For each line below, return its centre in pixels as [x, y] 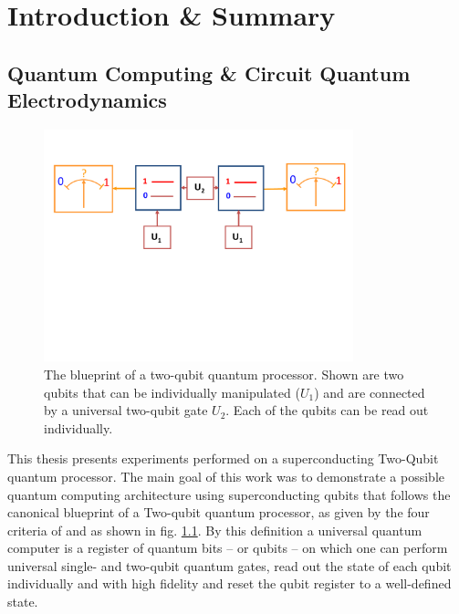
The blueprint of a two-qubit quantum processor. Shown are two [224, 374]
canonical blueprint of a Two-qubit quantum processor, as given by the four [219, 512]
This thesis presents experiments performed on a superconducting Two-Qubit [223, 458]
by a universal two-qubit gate [126, 410]
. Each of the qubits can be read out [327, 410]
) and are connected [370, 392]
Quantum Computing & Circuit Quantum [209, 73]
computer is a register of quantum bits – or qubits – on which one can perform [228, 548]
